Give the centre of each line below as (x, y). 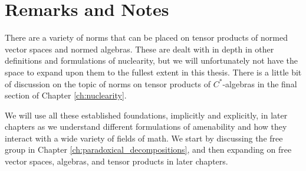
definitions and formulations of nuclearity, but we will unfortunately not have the (151, 60)
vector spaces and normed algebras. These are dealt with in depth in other (139, 49)
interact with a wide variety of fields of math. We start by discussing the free (144, 138)
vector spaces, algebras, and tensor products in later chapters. (116, 161)
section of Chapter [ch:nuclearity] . (66, 95)
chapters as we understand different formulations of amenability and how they (146, 126)
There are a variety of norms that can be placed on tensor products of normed (146, 37)
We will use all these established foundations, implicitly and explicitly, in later (146, 115)
